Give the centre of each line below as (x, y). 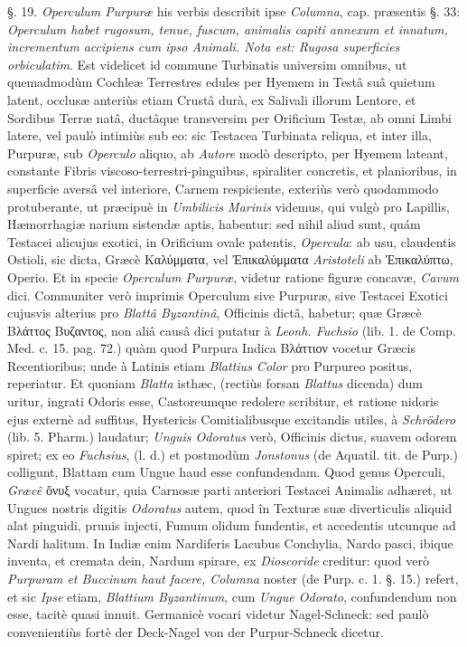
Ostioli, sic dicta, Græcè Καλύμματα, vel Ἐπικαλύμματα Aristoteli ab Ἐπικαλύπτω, (230, 259)
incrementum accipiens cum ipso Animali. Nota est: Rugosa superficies (204, 47)
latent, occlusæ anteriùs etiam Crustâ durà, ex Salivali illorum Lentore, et (212, 99)
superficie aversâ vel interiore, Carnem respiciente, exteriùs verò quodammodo (223, 188)
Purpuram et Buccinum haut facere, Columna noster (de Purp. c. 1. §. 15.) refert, (233, 578)
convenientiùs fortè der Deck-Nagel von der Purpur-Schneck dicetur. (196, 631)
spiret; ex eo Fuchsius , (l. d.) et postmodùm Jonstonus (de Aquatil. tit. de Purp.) (233, 454)
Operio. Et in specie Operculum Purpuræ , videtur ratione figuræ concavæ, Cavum (233, 276)
